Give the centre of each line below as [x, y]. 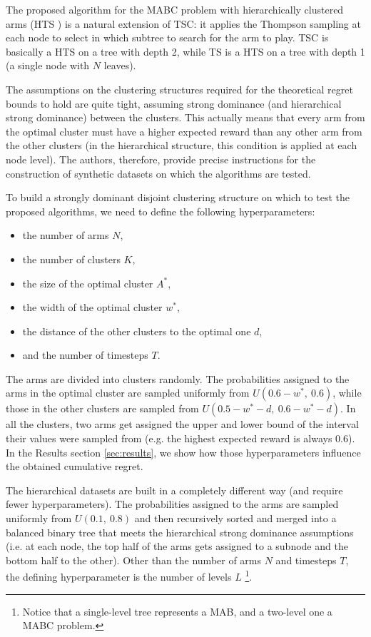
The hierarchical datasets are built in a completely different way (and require [174, 490]
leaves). [120, 65]
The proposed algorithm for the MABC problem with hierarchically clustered [175, 9]
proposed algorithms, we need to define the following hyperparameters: [161, 211]
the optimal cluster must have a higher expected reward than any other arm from [184, 131]
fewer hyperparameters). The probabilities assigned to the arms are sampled [172, 504]
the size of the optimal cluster [88, 283]
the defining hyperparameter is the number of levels [119, 577]
